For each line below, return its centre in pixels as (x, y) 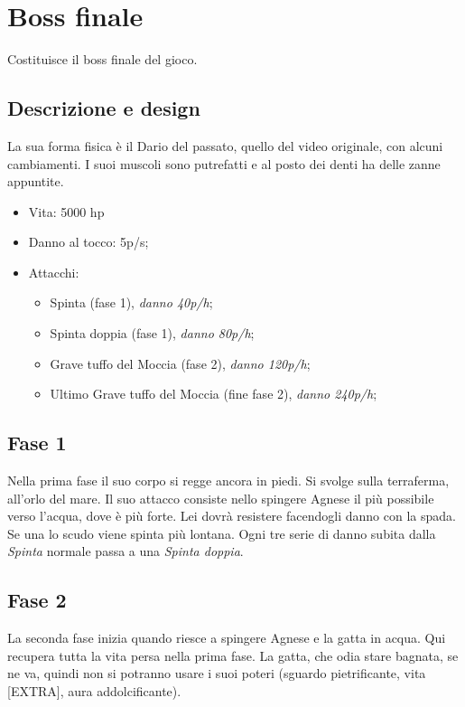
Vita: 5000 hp (66, 211)
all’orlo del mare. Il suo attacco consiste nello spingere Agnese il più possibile (221, 498)
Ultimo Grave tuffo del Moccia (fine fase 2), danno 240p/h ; (214, 394)
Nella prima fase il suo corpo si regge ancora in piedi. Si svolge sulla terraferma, (228, 481)
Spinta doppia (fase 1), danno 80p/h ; (152, 333)
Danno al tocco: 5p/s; (88, 242)
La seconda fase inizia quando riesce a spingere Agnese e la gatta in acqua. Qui (227, 638)
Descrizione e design (104, 108)
